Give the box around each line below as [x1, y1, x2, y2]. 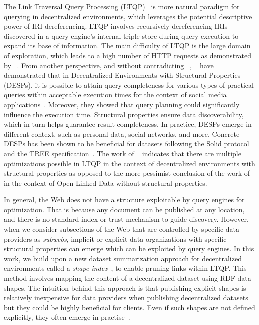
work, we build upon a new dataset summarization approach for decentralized [4, 253, 242, 263]
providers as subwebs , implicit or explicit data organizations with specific [4, 233, 227, 244]
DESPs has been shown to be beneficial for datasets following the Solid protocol [4, 138, 249, 149]
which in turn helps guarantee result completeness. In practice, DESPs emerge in [4, 119, 252, 129]
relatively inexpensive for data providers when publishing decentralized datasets [4, 292, 248, 303]
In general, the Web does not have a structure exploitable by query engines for [4, 194, 245, 205]
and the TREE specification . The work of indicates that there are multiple [4, 148, 241, 158]
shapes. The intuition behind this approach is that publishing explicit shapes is [4, 282, 246, 293]
